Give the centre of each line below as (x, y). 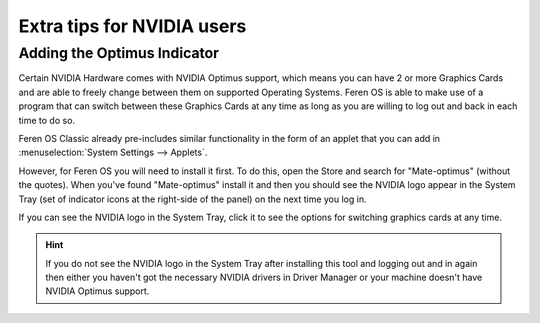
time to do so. (46, 120)
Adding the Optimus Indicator (119, 53)
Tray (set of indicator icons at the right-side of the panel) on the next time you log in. (192, 199)
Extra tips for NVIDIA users (132, 26)
